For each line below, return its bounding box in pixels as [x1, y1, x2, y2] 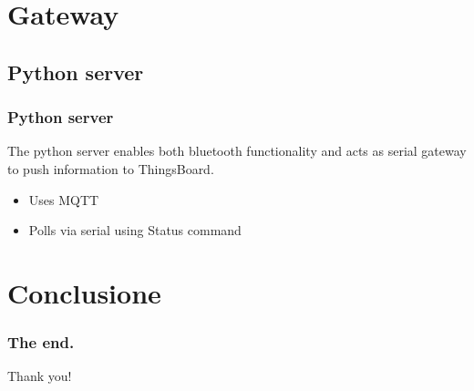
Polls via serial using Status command [28, 221, 242, 240]
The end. [7, 331, 75, 354]
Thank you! [7, 366, 72, 386]
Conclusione [7, 273, 161, 311]
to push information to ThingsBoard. [7, 159, 214, 178]
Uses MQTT [28, 190, 99, 209]
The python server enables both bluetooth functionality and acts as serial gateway [7, 141, 467, 160]
